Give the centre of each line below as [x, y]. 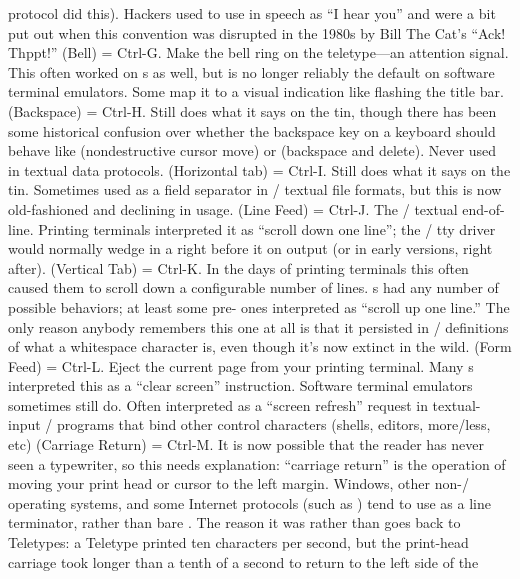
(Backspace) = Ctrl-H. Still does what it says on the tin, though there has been [252, 110]
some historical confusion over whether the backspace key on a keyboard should [252, 130]
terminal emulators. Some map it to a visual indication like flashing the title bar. [256, 91]
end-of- [483, 208]
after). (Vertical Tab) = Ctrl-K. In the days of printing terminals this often [238, 267]
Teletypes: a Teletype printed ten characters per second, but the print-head [238, 542]
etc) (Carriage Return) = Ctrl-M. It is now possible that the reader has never [246, 444]
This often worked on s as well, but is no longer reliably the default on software [251, 71]
